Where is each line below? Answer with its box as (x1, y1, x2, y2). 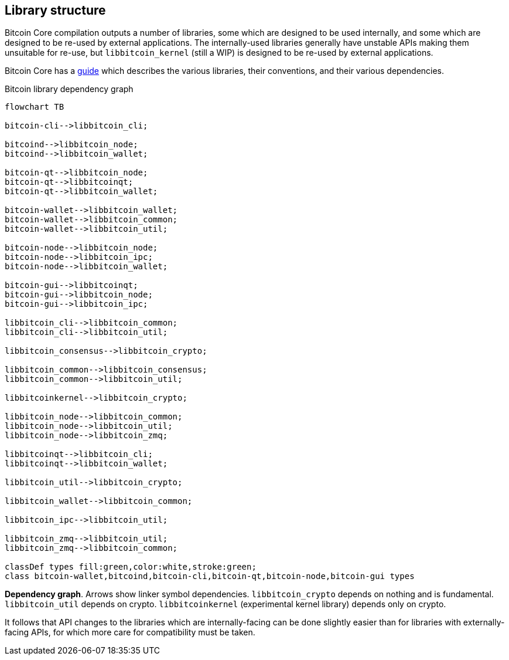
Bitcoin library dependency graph (5, 84, 134, 94)
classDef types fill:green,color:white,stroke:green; (5, 562, 257, 572)
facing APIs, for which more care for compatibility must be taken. (5, 627, 255, 638)
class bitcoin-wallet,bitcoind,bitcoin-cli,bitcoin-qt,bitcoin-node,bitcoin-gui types (5, 571, 415, 581)
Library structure (5, 3, 106, 18)
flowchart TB (5, 102, 64, 112)
